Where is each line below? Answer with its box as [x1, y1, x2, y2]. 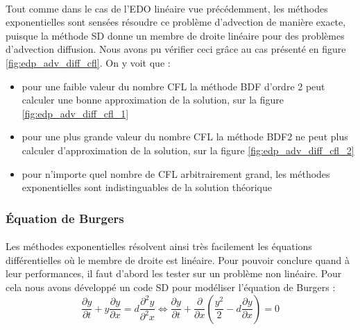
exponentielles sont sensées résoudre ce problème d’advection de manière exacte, [6, 15, 346, 29]
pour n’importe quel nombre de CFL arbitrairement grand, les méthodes [22, 166, 330, 181]
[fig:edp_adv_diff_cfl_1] [22, 106, 129, 120]
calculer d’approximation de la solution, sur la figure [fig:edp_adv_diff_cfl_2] [22, 142, 354, 157]
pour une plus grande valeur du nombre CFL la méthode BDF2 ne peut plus [22, 129, 348, 144]
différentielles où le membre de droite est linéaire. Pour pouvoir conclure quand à [6, 252, 350, 267]
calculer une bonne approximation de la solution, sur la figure [22, 92, 284, 107]
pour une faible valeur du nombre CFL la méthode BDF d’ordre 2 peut [22, 79, 325, 93]
